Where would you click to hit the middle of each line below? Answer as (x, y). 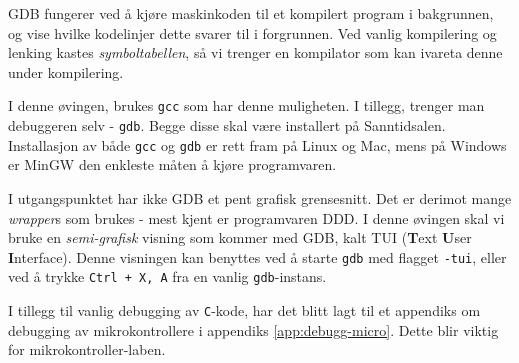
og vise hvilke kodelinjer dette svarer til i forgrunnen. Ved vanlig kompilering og (252, 32)
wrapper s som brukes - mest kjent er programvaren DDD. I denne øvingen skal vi (256, 217)
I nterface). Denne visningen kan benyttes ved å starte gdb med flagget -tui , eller (257, 256)
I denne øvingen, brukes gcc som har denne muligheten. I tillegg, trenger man (246, 105)
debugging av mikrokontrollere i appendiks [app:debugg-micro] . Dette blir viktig (253, 329)
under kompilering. (66, 71)
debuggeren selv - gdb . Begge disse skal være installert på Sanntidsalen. (227, 125)
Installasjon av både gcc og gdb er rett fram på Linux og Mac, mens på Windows (257, 144)
